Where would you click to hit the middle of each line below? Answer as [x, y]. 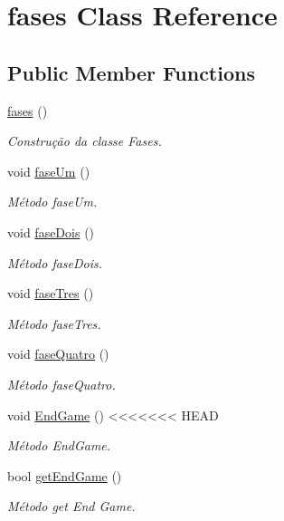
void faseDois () [51, 232]
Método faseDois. [55, 262]
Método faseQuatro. [62, 384]
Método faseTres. [54, 323]
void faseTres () [51, 293]
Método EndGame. [59, 445]
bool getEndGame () [65, 475]
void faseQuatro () [58, 354]
